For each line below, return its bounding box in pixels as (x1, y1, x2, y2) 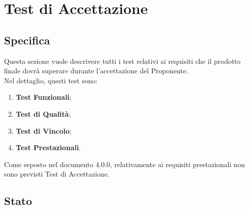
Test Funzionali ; (15, 92, 71, 102)
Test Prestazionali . (15, 142, 81, 153)
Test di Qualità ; (15, 108, 71, 119)
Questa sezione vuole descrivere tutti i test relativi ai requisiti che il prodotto (4, 55, 241, 66)
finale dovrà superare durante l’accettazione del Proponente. (4, 65, 188, 76)
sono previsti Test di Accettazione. (4, 169, 110, 179)
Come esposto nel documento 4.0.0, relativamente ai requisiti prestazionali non (4, 159, 245, 169)
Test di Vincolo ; (15, 125, 71, 136)
